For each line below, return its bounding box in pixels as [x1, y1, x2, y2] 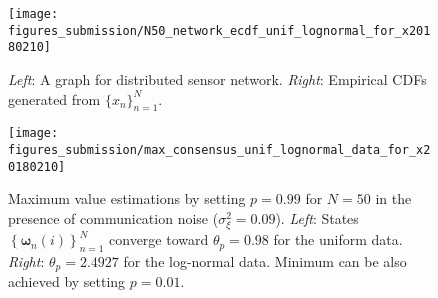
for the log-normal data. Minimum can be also [123, 250, 407, 271]
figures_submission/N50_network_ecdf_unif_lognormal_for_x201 [8, 23, 431, 38]
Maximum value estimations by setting [8, 188, 246, 209]
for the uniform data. [273, 229, 403, 250]
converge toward [109, 229, 209, 250]
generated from [8, 88, 101, 109]
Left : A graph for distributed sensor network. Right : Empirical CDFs [8, 68, 427, 89]
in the [375, 188, 412, 209]
